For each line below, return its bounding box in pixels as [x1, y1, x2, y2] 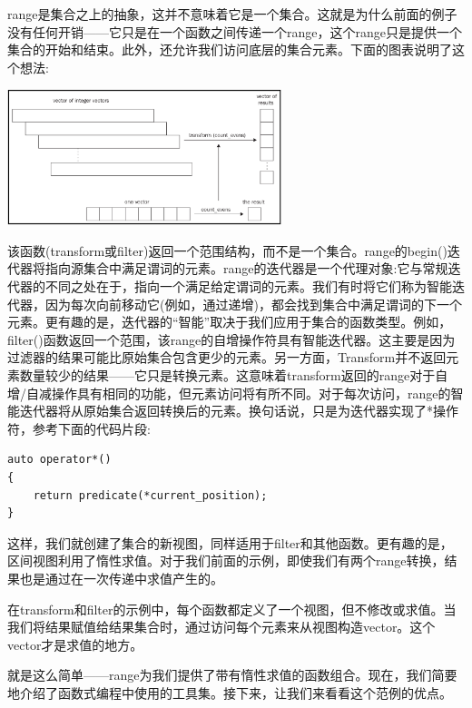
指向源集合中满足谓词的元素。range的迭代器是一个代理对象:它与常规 [44, 259, 448, 278]
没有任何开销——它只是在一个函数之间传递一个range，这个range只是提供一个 [7, 22, 462, 41]
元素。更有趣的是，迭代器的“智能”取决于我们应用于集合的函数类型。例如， [7, 312, 452, 331]
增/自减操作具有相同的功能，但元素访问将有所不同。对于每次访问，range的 [7, 383, 451, 402]
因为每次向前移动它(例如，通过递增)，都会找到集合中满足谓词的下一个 [44, 294, 462, 313]
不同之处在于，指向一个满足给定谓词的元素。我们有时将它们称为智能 [44, 277, 452, 296]
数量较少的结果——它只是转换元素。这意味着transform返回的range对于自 [19, 365, 448, 384]
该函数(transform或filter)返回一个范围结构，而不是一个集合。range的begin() [7, 241, 447, 260]
